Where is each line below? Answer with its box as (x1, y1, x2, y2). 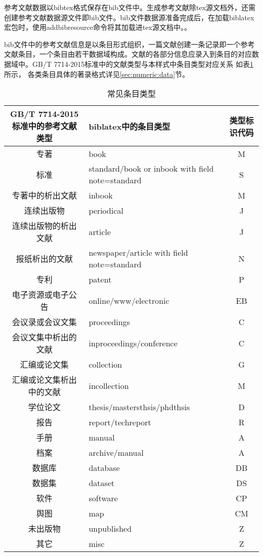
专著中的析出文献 (12, 189, 77, 202)
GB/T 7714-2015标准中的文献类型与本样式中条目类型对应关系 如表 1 (32, 58, 253, 69)
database (89, 461, 120, 473)
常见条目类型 (107, 88, 156, 100)
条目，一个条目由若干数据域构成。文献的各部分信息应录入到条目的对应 (18, 49, 252, 59)
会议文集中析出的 (12, 331, 77, 343)
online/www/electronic (89, 294, 169, 306)
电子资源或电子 (12, 289, 69, 301)
